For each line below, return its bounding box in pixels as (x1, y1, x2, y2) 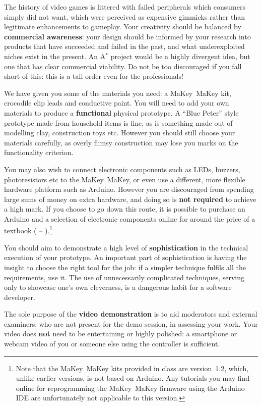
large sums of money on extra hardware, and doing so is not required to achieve (4, 193, 256, 204)
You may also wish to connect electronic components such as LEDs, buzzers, (4, 164, 240, 174)
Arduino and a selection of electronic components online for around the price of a (4, 213, 255, 224)
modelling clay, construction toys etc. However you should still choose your (4, 127, 235, 138)
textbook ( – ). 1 (4, 224, 53, 236)
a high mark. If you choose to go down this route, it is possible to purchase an (4, 204, 245, 214)
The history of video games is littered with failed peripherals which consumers (4, 2, 245, 12)
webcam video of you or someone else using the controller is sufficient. (4, 338, 220, 349)
